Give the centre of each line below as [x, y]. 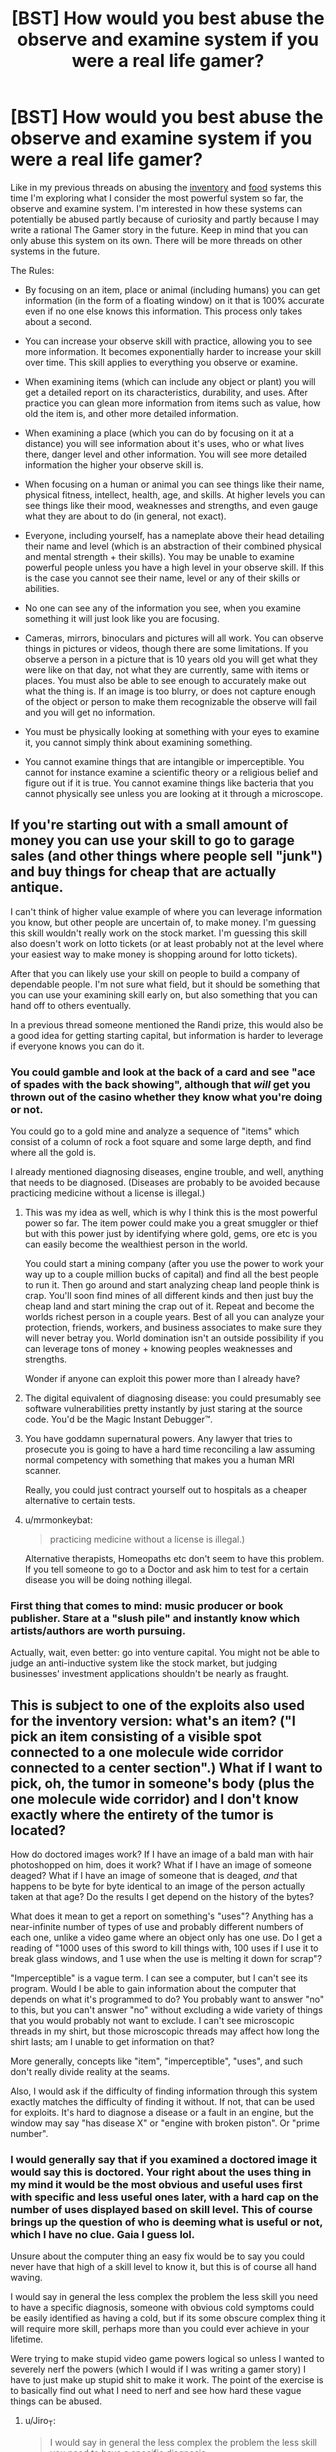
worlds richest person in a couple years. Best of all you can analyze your [174, 1317]
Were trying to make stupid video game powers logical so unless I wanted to [167, 2359]
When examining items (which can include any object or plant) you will [170, 381]
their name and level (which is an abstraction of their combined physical [173, 546]
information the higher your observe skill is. [114, 464]
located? [38, 1830]
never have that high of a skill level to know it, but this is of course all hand [163, 2267]
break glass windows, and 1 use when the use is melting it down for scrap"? [166, 1959]
